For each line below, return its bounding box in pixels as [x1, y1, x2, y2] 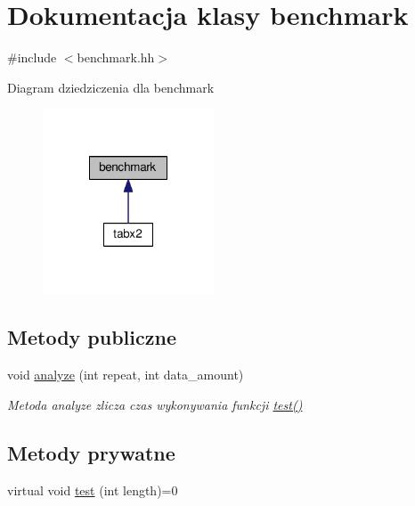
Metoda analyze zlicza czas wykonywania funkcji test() [7, 395, 303, 413]
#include [7, 48, 57, 67]
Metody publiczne [7, 323, 176, 351]
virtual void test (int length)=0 [7, 480, 178, 499]
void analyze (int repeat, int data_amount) [7, 365, 244, 384]
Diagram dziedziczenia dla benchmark [7, 78, 215, 96]
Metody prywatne [7, 438, 175, 466]
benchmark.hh [77, 48, 155, 67]
